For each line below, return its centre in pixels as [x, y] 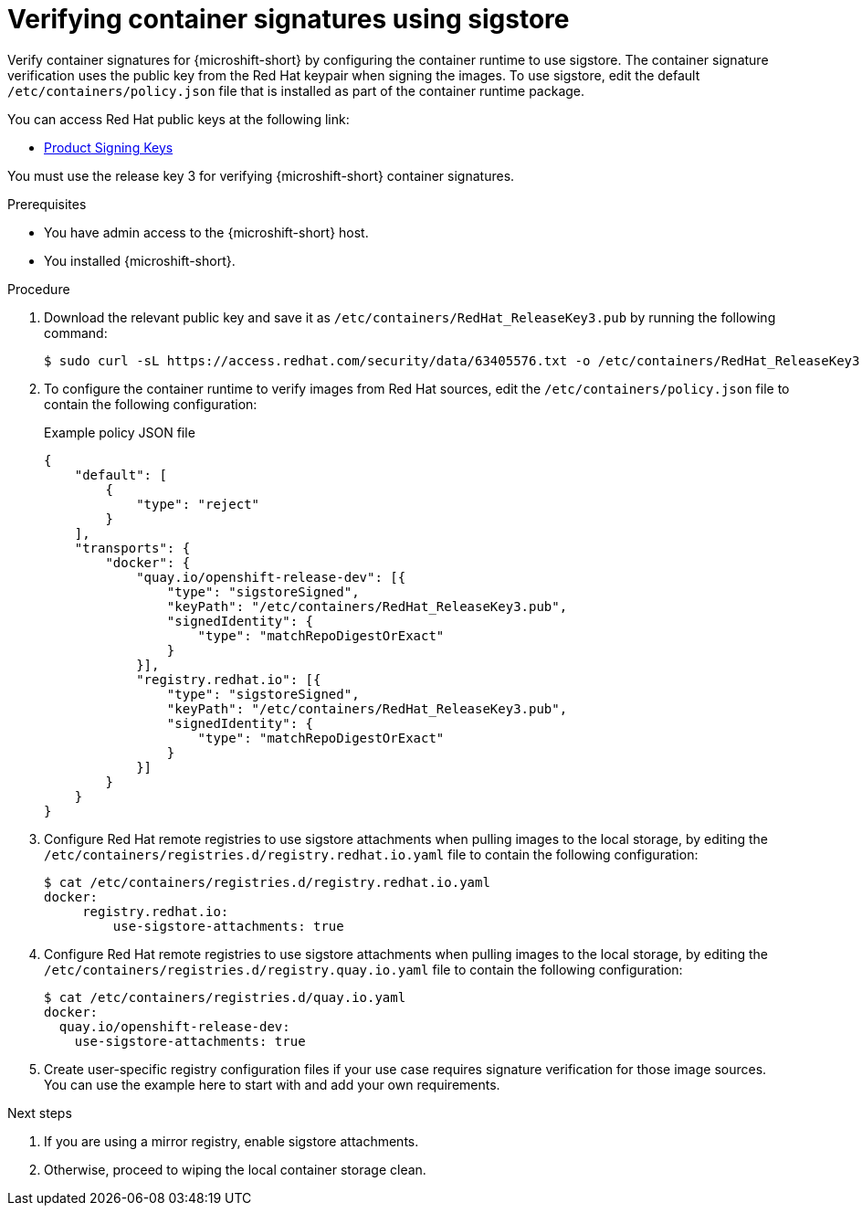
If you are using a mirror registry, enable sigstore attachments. [231, 1141]
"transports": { [132, 548]
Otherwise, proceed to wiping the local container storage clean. [235, 1169]
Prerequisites [47, 204]
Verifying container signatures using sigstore [289, 19]
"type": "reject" [198, 504]
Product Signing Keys [109, 147]
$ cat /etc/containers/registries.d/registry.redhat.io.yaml [267, 882]
